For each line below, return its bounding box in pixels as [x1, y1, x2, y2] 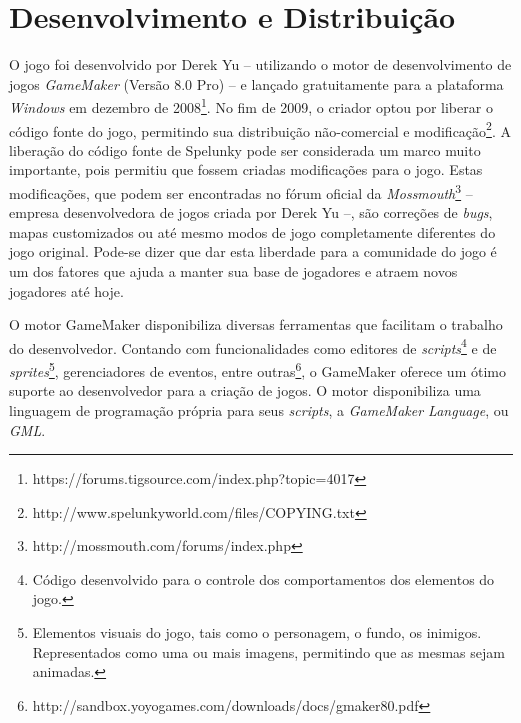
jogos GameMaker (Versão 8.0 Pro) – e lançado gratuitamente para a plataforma [9, 73, 504, 94]
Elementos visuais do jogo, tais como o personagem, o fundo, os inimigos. [32, 622, 482, 643]
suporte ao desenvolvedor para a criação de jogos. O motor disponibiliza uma [9, 380, 481, 401]
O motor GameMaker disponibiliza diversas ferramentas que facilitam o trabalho [9, 314, 503, 335]
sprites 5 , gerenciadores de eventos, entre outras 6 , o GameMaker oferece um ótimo [9, 358, 506, 381]
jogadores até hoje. [9, 280, 124, 301]
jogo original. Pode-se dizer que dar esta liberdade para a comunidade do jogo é [9, 241, 497, 262]
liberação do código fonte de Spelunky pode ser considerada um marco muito [9, 139, 481, 160]
